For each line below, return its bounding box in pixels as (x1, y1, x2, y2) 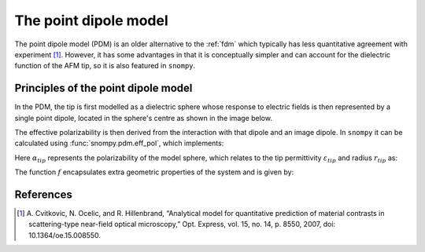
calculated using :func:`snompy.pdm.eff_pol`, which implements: (14, 138, 224, 148)
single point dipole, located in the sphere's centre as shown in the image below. (14, 113, 273, 122)
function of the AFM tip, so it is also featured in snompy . (14, 61, 196, 71)
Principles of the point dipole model (14, 82, 193, 95)
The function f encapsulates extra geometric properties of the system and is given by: (14, 167, 294, 177)
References (14, 188, 72, 201)
